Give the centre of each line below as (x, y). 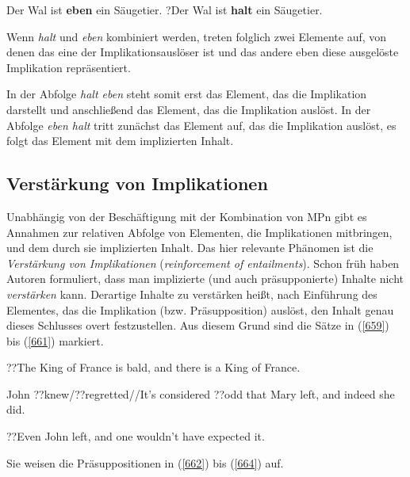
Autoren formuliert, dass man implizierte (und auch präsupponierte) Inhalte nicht (205, 279)
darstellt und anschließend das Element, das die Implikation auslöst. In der (189, 109)
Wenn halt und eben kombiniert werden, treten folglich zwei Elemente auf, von (197, 36)
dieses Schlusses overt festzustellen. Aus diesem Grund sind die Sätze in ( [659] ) (198, 325)
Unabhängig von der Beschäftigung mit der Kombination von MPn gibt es (187, 216)
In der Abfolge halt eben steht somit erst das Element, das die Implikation (187, 94)
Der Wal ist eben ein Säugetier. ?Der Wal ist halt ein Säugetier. (165, 10)
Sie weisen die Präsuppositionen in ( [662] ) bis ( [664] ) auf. (145, 462)
